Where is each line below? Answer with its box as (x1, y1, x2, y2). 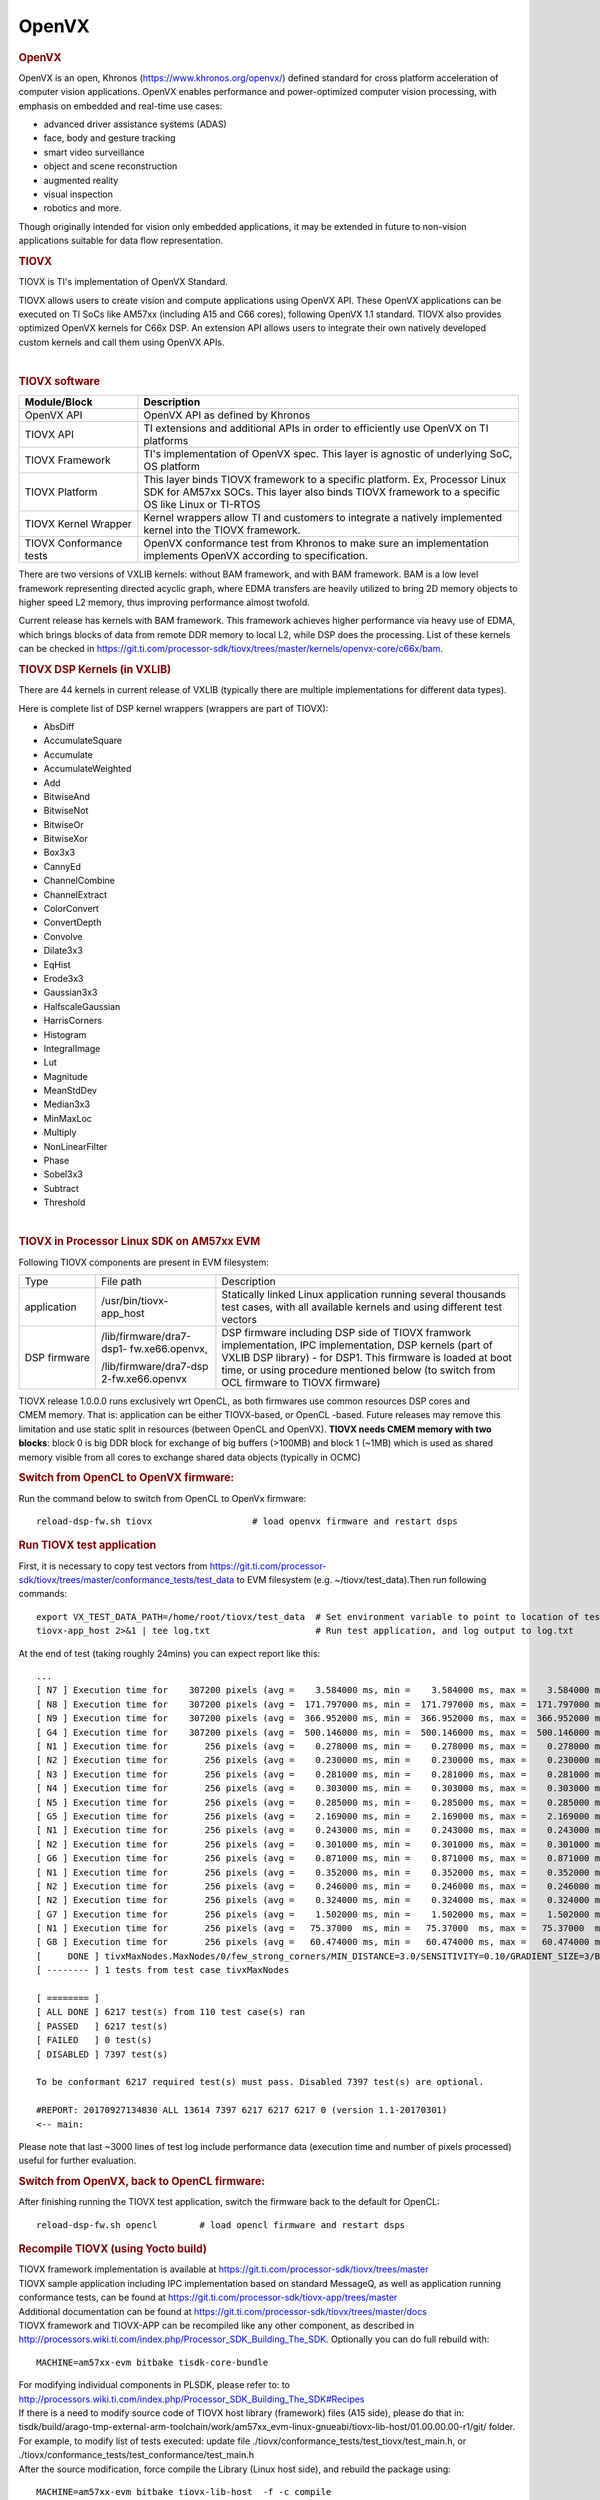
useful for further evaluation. (18, 2155, 137, 2167)
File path (100, 1275, 142, 1289)
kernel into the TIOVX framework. (143, 523, 301, 537)
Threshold (43, 1196, 86, 1209)
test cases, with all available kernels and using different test (221, 1300, 503, 1314)
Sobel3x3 (43, 1168, 84, 1180)
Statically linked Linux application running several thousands (221, 1288, 507, 1302)
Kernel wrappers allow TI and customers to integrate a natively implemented (143, 511, 503, 525)
